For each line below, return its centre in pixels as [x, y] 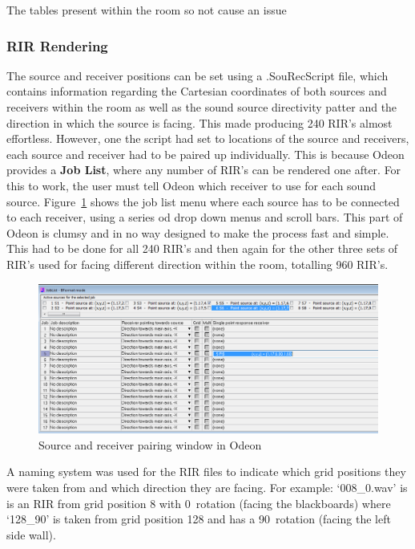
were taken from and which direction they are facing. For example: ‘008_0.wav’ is [207, 488]
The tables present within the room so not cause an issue [147, 10]
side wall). [31, 534]
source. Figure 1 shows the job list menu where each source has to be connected [203, 201]
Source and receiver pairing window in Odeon [150, 444]
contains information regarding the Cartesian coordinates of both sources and [197, 91]
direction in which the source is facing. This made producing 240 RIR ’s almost [199, 122]
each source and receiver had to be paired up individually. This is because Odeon [205, 154]
